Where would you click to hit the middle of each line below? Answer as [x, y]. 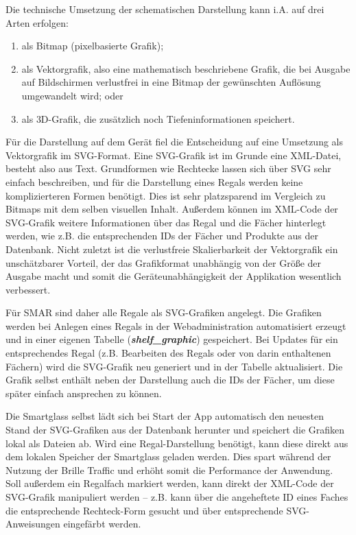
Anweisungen [33, 524]
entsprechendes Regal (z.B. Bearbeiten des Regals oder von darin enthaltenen [168, 353]
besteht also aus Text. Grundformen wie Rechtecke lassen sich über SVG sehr [168, 168]
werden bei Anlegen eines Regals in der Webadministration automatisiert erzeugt [176, 325]
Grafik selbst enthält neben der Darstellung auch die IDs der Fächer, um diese [170, 380]
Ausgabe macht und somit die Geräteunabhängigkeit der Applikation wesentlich [174, 276]
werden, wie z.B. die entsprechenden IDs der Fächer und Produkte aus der [162, 236]
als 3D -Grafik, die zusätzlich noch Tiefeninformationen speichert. [158, 118]
